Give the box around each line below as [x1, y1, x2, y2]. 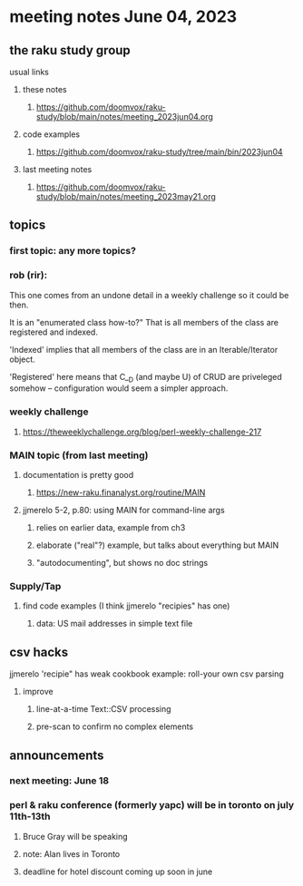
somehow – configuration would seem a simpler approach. [9, 383, 229, 394]
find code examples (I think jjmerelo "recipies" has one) [22, 600, 230, 611]
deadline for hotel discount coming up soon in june [22, 866, 213, 877]
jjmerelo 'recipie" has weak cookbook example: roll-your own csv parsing [9, 668, 284, 679]
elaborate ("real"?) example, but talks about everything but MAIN [35, 540, 279, 550]
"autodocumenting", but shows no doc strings [35, 558, 209, 568]
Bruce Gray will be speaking [22, 831, 129, 842]
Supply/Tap [9, 579, 62, 592]
